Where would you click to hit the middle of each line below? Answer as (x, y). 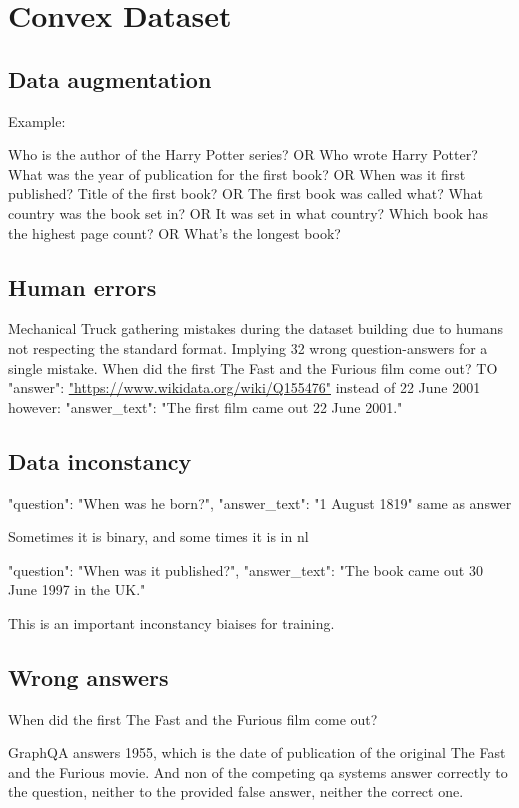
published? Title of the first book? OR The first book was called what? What (246, 193)
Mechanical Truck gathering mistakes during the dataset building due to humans (256, 328)
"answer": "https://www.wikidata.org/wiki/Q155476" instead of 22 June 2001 (244, 387)
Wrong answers (88, 676)
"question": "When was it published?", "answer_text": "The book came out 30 (245, 569)
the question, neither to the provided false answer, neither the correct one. (236, 791)
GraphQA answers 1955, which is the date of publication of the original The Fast (257, 752)
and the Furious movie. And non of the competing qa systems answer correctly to (258, 771)
